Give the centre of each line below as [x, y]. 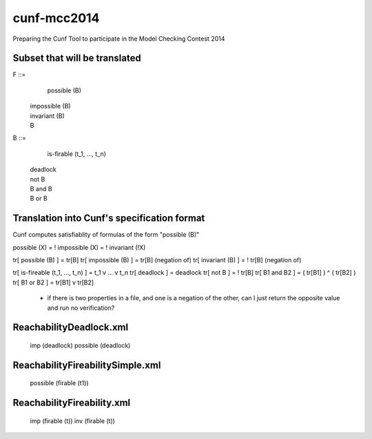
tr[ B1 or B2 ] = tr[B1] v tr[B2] [53, 282]
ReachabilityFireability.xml [72, 403]
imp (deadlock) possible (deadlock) [80, 346]
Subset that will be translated [77, 58]
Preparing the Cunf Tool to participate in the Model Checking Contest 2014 [119, 39]
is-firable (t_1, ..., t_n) [77, 154]
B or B [39, 198]
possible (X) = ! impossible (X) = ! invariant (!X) [79, 247]
